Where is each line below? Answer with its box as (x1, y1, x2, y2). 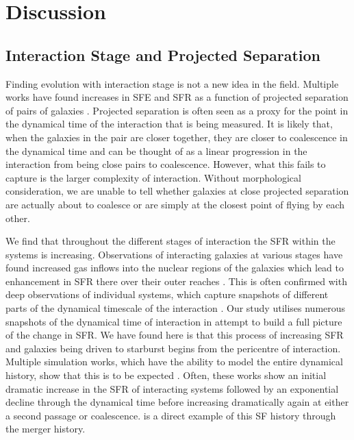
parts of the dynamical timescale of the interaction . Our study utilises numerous (5, 301, 346, 315)
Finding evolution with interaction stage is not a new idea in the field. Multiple (5, 76, 339, 90)
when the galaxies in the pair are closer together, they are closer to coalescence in (5, 130, 348, 144)
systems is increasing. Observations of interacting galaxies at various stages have (5, 247, 343, 261)
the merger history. (5, 421, 86, 436)
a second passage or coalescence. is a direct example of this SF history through (5, 408, 336, 422)
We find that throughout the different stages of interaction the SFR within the (5, 234, 336, 248)
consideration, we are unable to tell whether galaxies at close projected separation (5, 184, 349, 198)
